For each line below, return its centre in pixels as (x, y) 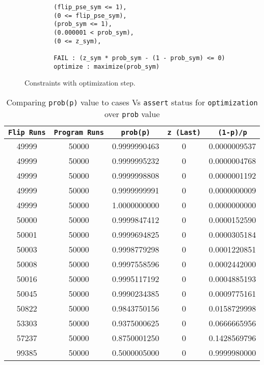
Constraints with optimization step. (80, 83)
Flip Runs (27, 132)
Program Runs (79, 132)
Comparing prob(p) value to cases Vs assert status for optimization (132, 102)
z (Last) (184, 132)
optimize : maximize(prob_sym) (107, 66)
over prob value (132, 114)
